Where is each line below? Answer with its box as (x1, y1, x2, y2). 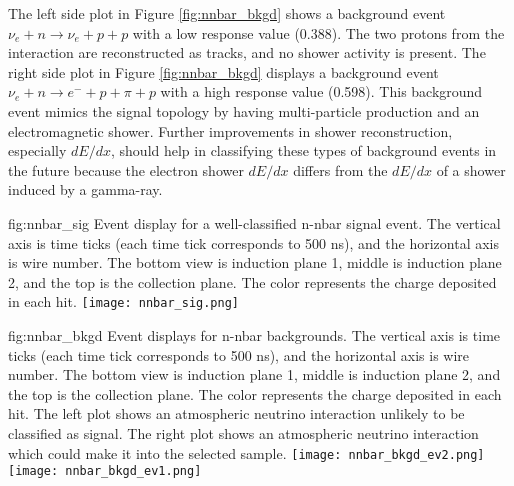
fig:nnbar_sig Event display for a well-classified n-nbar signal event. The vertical (8, 212, 501, 233)
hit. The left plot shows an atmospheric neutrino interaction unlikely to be (8, 403, 465, 424)
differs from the (293, 159, 388, 180)
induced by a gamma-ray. (8, 179, 163, 200)
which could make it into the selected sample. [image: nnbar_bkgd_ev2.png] (8, 442, 485, 463)
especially (8, 140, 67, 161)
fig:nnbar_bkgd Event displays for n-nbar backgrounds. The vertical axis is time (8, 324, 501, 345)
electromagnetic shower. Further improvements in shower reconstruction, (8, 120, 453, 141)
